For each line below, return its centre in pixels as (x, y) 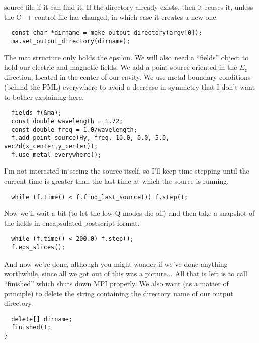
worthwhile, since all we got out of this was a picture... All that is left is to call (126, 273)
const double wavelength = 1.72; (67, 121)
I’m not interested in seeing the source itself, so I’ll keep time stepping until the (127, 171)
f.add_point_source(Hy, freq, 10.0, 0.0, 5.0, (91, 138)
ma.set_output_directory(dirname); (71, 41)
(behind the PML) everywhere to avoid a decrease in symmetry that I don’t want (129, 87)
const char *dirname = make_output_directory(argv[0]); (107, 33)
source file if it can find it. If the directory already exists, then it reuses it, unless (129, 7)
